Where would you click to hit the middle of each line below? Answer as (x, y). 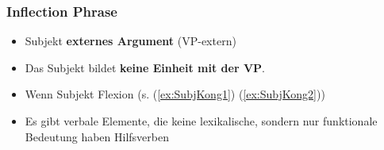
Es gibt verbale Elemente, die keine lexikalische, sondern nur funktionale (201, 121)
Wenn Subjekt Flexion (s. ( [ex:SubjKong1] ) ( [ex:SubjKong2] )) (175, 94)
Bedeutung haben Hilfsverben (97, 136)
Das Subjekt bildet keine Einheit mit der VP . (145, 67)
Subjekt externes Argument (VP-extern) (131, 41)
